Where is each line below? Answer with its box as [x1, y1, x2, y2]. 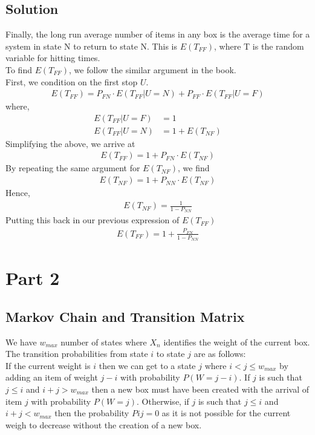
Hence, [5, 186, 30, 199]
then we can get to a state [99, 359, 196, 371]
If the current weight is [5, 359, 91, 371]
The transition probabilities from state [5, 347, 148, 360]
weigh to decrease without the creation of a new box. [5, 418, 202, 431]
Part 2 [5, 266, 60, 290]
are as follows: [193, 347, 246, 360]
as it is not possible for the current [161, 407, 291, 419]
